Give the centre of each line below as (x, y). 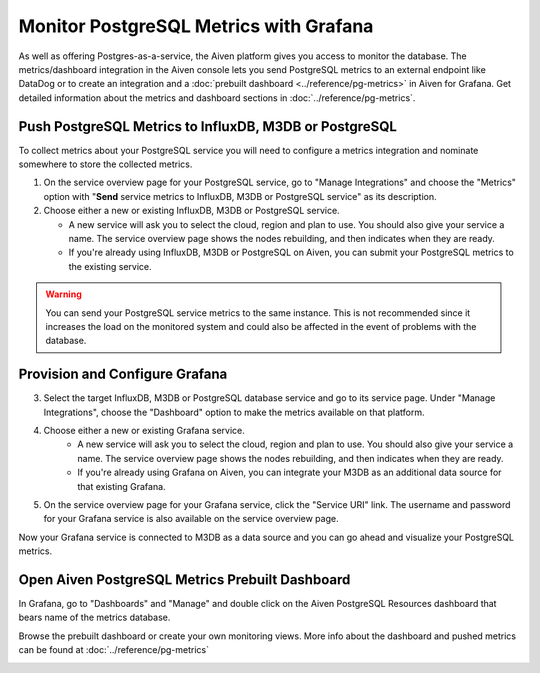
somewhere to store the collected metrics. (105, 164)
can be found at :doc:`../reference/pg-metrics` (114, 650)
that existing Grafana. (121, 486)
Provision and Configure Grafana (123, 374)
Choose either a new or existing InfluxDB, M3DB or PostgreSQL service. (191, 211)
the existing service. (110, 266)
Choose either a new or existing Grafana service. (144, 430)
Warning (63, 294)
